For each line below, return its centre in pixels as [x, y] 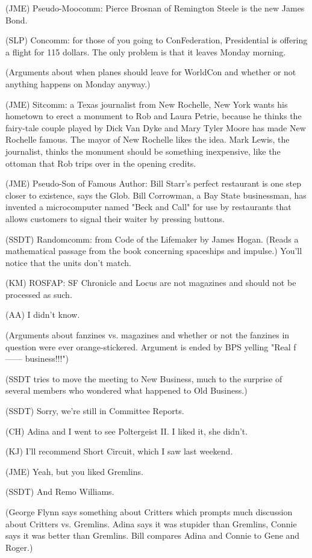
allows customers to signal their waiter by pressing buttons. [115, 218]
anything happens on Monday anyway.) [78, 83]
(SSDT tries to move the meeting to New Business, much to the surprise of [144, 378]
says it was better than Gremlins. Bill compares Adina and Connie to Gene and [153, 535]
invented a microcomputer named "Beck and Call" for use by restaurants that [148, 207]
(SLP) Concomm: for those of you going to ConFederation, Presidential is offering [157, 40]
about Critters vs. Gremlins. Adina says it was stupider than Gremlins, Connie [151, 523]
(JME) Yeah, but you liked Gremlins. [74, 471]
